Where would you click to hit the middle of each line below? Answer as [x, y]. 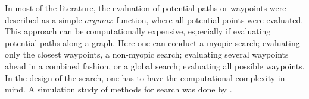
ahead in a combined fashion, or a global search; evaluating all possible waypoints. [155, 66]
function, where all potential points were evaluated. [210, 19]
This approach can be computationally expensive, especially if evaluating [138, 31]
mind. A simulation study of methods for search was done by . [118, 89]
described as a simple [43, 19]
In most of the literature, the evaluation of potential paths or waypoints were [146, 8]
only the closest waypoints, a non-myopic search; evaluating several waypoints [147, 54]
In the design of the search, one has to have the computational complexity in [145, 77]
